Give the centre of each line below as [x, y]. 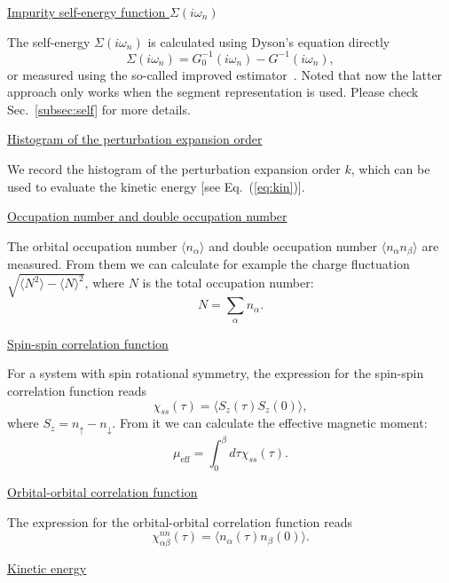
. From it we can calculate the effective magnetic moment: [270, 423]
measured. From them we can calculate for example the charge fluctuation [209, 264]
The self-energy [49, 41]
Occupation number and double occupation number [147, 216]
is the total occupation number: [228, 283]
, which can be [390, 169]
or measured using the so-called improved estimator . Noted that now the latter [225, 74]
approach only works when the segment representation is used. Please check [213, 92]
